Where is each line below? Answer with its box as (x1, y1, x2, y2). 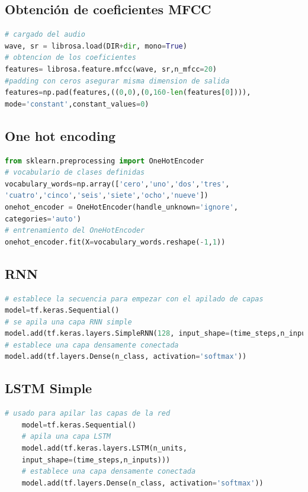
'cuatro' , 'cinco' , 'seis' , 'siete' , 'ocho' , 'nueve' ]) (5, 191, 208, 200)
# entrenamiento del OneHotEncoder (5, 226, 145, 235)
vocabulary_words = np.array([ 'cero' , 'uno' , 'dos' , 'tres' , (5, 179, 230, 188)
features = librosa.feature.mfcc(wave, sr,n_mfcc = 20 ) (5, 65, 217, 73)
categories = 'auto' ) (5, 214, 81, 223)
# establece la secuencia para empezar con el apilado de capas (5, 294, 264, 303)
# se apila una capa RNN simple (5, 317, 132, 326)
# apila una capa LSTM (21, 432, 111, 441)
